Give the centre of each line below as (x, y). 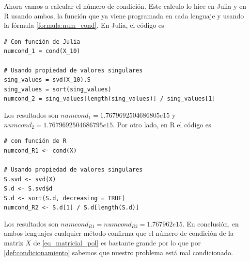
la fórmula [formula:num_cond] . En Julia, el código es (84, 25)
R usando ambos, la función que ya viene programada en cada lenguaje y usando (124, 15)
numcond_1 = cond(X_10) (42, 51)
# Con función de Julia (42, 42)
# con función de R (35, 141)
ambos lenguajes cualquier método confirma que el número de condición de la (119, 233)
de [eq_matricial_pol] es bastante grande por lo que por (117, 243)
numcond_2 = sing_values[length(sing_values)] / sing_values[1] (110, 99)
